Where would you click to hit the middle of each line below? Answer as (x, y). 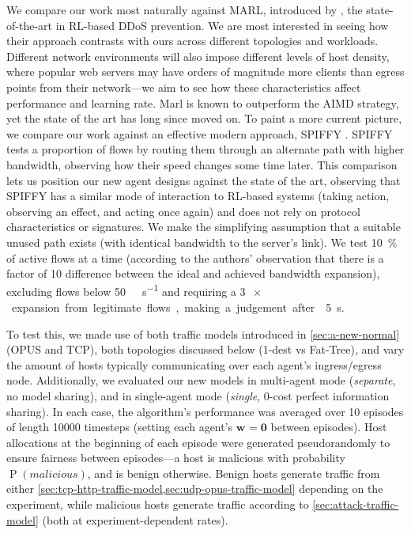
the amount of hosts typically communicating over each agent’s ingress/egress (194, 364)
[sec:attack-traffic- (356, 504)
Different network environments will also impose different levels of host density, (198, 56)
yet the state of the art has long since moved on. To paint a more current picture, (204, 118)
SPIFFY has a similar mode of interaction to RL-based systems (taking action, (198, 196)
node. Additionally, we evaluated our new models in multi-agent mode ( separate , (201, 380)
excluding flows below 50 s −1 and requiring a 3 (126, 290)
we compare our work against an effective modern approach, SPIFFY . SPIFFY (200, 133)
